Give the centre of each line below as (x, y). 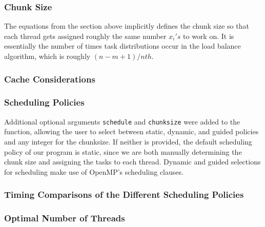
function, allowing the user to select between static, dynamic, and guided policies (131, 131)
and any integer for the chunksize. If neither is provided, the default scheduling (128, 141)
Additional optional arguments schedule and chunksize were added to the (122, 121)
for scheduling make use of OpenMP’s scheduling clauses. (94, 171)
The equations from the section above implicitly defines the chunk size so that (127, 26)
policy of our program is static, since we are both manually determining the (123, 151)
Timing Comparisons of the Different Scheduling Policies (124, 194)
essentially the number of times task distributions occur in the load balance (123, 46)
